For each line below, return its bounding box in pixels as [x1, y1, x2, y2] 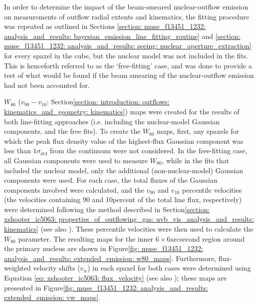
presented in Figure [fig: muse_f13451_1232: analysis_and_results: [4, 282, 208, 293]
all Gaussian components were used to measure [4, 155, 148, 165]
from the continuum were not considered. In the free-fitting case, [50, 145, 248, 156]
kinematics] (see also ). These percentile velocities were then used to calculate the [4, 224, 254, 234]
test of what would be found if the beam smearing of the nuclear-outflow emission [4, 70, 254, 80]
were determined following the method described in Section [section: [4, 204, 210, 214]
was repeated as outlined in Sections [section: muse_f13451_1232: [4, 21, 206, 31]
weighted [4, 263, 31, 273]
